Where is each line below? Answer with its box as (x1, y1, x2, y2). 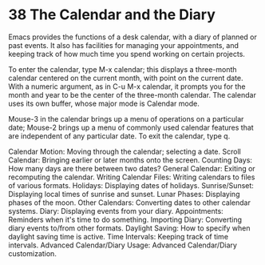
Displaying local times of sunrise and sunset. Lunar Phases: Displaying (8, 189, 240, 199)
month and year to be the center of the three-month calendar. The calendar (8, 90, 257, 99)
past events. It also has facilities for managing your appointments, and (8, 40, 239, 50)
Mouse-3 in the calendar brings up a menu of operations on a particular (8, 114, 244, 123)
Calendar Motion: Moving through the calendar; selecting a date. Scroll (8, 147, 241, 156)
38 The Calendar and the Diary (8, 6, 216, 24)
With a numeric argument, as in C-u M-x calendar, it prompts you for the (8, 82, 246, 91)
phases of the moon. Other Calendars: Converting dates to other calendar (8, 198, 251, 207)
